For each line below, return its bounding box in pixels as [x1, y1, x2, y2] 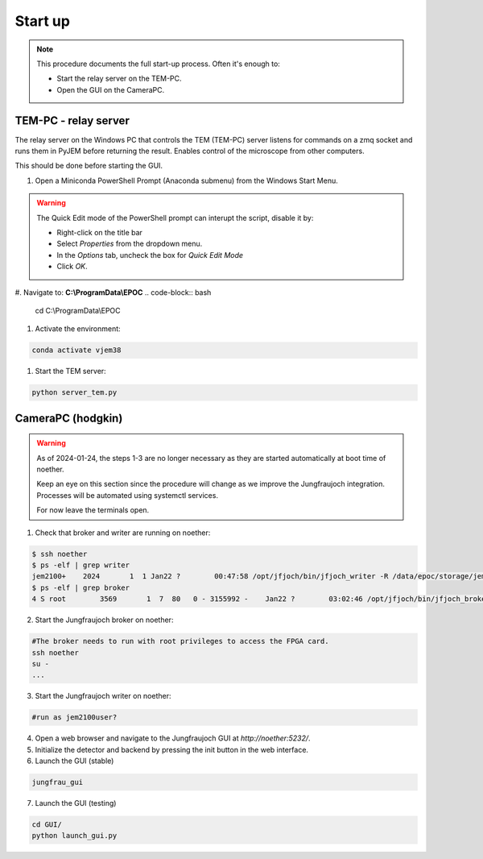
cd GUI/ [31, 820, 62, 829]
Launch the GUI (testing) [35, 799, 117, 807]
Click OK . [56, 262, 88, 272]
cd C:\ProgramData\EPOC [35, 305, 121, 315]
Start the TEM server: [35, 367, 106, 376]
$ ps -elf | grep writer [31, 560, 130, 570]
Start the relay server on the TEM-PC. [56, 73, 182, 84]
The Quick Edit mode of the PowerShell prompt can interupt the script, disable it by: [36, 213, 314, 222]
